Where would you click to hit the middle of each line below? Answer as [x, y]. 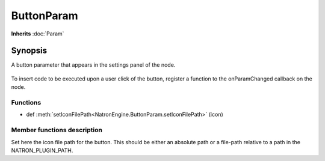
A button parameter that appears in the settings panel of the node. [93, 65]
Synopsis [29, 51]
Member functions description [57, 130]
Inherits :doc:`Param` [38, 34]
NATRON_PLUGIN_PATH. [42, 150]
